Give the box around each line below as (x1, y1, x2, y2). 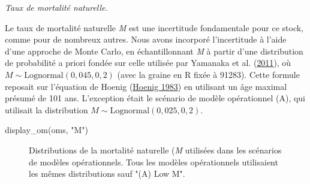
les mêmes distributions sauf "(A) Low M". (29, 167, 185, 180)
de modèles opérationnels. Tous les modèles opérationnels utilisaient (29, 155, 278, 168)
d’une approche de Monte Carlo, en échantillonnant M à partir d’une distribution (5, 44, 303, 57)
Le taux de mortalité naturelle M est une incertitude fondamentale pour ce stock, (5, 21, 304, 34)
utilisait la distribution (5, 103, 88, 116)
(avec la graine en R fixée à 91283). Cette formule (117, 68, 300, 80)
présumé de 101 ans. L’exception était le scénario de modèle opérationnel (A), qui (5, 92, 306, 104)
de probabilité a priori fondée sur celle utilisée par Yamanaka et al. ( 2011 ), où (5, 56, 291, 69)
